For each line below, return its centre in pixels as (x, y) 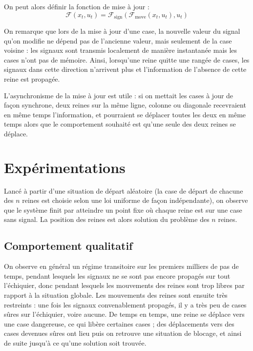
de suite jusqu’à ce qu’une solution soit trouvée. (75, 343)
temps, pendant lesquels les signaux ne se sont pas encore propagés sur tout (117, 275)
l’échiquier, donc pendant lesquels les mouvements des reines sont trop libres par (124, 285)
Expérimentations (65, 167)
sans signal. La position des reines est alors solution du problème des (107, 219)
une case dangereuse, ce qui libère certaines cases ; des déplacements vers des (119, 323)
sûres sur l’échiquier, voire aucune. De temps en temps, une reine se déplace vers (124, 314)
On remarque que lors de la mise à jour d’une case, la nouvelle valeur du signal (122, 31)
